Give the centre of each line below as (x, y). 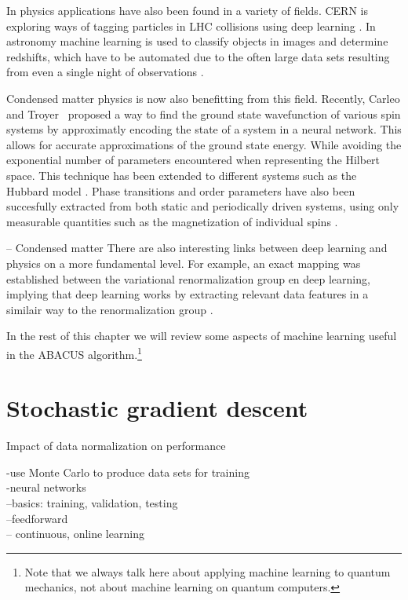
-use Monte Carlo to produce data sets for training (128, 472)
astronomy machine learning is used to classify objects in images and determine (197, 41)
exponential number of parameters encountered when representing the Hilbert (193, 160)
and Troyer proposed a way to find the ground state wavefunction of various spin (204, 113)
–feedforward (37, 518)
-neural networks (46, 487)
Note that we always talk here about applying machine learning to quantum (208, 571)
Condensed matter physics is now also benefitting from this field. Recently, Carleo (203, 98)
